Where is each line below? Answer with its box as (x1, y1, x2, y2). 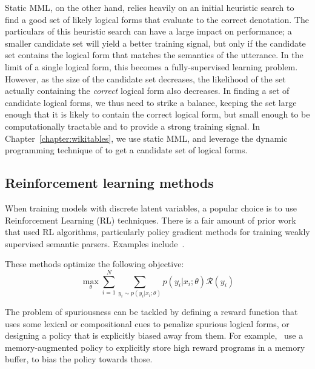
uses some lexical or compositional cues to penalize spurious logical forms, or (5, 317, 290, 330)
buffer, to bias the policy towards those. (5, 353, 153, 365)
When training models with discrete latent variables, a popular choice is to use (5, 201, 297, 214)
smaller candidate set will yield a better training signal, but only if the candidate (5, 36, 306, 49)
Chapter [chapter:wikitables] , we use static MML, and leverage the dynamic (5, 131, 288, 144)
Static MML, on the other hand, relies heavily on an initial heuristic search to (5, 1, 294, 13)
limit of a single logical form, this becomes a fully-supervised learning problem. (5, 60, 298, 73)
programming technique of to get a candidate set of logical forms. (5, 144, 248, 156)
